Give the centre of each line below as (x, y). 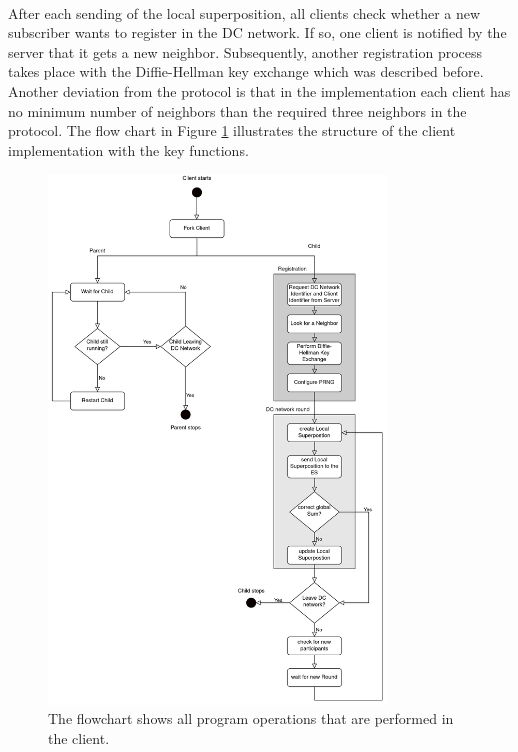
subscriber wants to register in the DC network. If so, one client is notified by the (257, 32)
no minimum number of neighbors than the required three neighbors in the (237, 110)
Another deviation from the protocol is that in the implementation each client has (259, 90)
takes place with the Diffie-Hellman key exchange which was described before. (246, 71)
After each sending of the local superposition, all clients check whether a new (244, 12)
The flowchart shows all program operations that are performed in (251, 718)
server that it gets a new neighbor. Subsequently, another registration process (245, 51)
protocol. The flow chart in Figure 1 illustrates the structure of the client (232, 130)
